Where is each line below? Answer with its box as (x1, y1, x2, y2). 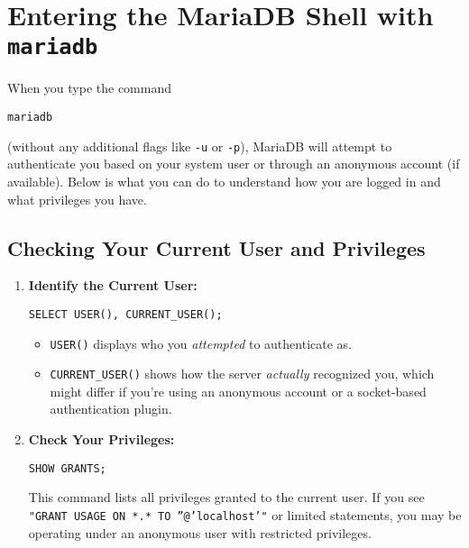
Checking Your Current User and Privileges (7, 233, 426, 261)
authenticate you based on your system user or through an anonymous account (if (7, 154, 460, 173)
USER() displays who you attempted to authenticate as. (50, 333, 352, 352)
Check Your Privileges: (28, 430, 175, 449)
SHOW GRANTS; (28, 461, 106, 475)
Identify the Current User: (28, 276, 198, 295)
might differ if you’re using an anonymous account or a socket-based (50, 381, 427, 400)
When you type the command (7, 78, 171, 97)
